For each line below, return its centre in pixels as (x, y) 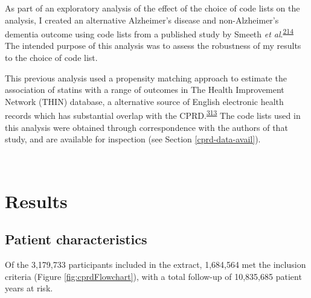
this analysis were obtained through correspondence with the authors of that (146, 127)
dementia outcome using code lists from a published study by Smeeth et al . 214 (149, 33)
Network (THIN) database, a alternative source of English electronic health (144, 101)
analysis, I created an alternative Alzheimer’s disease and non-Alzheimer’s (142, 20)
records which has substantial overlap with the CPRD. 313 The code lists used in (153, 115)
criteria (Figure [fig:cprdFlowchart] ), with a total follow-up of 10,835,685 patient (153, 276)
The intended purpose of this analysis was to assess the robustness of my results (153, 46)
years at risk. (29, 288)
